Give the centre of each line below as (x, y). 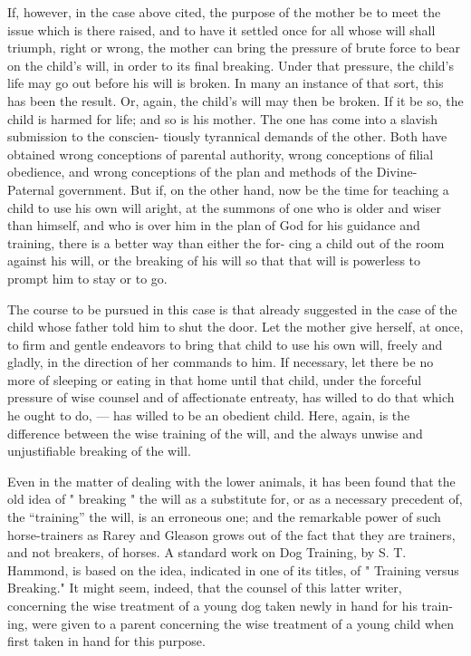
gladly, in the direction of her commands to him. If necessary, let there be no (221, 362)
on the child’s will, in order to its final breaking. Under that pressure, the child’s (231, 65)
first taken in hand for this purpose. (106, 641)
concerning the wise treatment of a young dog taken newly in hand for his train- (230, 605)
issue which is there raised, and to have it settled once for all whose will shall (221, 29)
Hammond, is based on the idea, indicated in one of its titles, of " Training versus (233, 569)
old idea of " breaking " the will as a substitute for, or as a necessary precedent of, (235, 499)
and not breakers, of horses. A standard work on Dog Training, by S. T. (207, 552)
